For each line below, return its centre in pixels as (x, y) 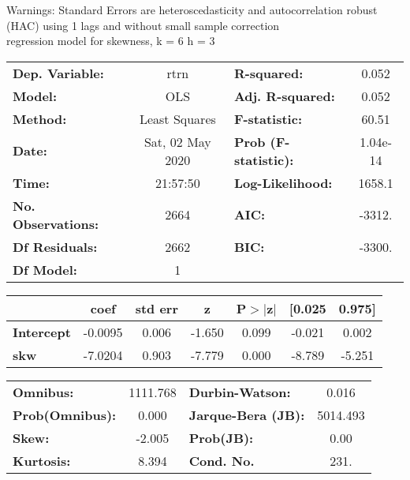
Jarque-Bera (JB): (247, 414)
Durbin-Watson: (240, 392)
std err (157, 308)
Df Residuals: (55, 246)
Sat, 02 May (177, 141)
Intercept (42, 332)
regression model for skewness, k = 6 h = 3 (111, 41)
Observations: (56, 223)
